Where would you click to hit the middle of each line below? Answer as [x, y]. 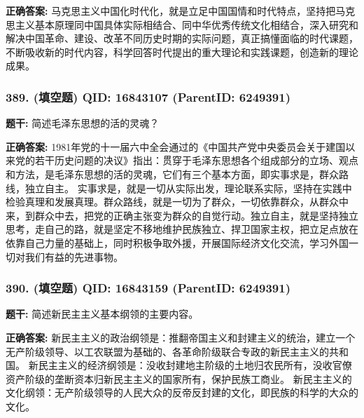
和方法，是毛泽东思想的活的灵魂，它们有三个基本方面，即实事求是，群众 [172, 174]
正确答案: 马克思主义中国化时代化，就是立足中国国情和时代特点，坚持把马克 [181, 11]
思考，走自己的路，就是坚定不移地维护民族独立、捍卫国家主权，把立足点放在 [182, 229]
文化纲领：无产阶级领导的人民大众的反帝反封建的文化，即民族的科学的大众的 [182, 392]
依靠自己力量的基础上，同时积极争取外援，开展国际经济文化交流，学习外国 [177, 242]
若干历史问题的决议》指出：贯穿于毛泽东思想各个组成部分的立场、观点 [196, 160]
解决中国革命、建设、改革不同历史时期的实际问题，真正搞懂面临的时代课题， [182, 38]
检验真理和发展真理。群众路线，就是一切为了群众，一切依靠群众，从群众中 [177, 202]
